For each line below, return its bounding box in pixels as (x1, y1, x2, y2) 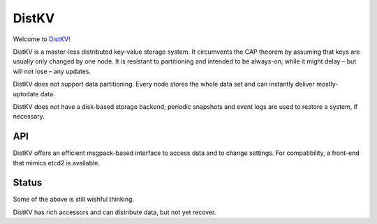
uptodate (13, 89, 39, 98)
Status (13, 177, 43, 188)
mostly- (316, 80, 339, 89)
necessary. (13, 112, 45, 121)
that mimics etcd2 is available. (13, 158, 101, 167)
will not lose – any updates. (13, 67, 91, 75)
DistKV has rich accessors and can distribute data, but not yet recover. (13, 208, 216, 216)
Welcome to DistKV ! (13, 35, 71, 43)
